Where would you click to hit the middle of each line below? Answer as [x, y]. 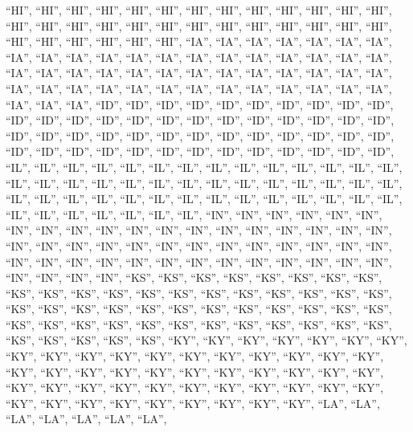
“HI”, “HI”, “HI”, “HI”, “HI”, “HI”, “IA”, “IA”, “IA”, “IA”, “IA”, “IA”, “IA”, [199, 41]
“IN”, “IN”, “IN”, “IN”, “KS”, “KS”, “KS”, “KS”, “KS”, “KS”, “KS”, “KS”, [194, 277]
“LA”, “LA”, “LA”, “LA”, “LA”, [86, 419]
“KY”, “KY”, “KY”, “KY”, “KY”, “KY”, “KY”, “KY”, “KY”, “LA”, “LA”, [193, 403]
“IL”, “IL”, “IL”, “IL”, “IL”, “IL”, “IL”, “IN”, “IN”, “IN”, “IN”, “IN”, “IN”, [194, 214]
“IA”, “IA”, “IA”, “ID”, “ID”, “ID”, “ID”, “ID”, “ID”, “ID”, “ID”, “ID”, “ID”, [200, 104]
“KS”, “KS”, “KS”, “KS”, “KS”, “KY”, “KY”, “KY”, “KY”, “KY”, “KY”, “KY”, [206, 340]
